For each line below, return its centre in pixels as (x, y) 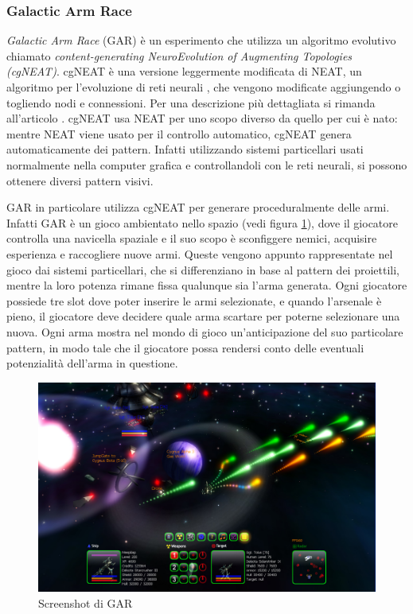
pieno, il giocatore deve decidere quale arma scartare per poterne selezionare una (203, 316)
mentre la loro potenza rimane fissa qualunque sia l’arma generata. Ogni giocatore (207, 285)
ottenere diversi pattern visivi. (80, 180)
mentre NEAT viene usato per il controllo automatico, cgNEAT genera (179, 133)
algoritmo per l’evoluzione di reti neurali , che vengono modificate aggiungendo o (204, 87)
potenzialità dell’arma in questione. (92, 363)
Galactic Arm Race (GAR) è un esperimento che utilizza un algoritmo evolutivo (201, 40)
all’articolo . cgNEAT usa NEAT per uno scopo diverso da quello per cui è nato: (202, 118)
